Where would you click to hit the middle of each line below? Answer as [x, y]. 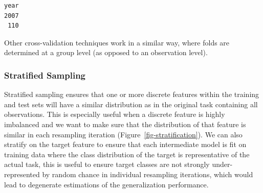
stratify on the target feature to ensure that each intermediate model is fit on [125, 144]
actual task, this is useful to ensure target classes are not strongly [107, 164]
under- [222, 164]
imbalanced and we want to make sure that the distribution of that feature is [125, 124]
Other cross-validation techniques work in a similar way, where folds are [117, 42]
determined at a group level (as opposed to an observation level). [106, 52]
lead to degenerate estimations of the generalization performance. [106, 184]
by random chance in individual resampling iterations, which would [148, 174]
